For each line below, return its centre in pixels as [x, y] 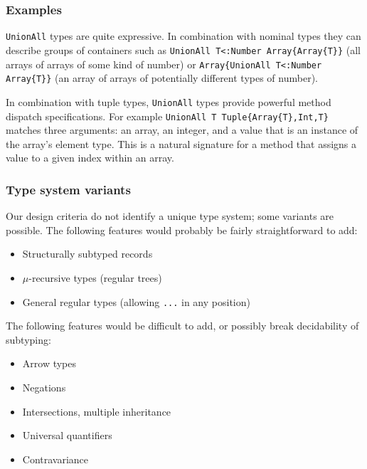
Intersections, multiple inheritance [97, 411]
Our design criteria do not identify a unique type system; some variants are [170, 216]
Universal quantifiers [67, 435]
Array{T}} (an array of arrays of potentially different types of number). [162, 78]
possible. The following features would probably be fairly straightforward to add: [182, 230]
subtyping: [28, 339]
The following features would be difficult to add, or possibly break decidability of [182, 326]
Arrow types [49, 363]
